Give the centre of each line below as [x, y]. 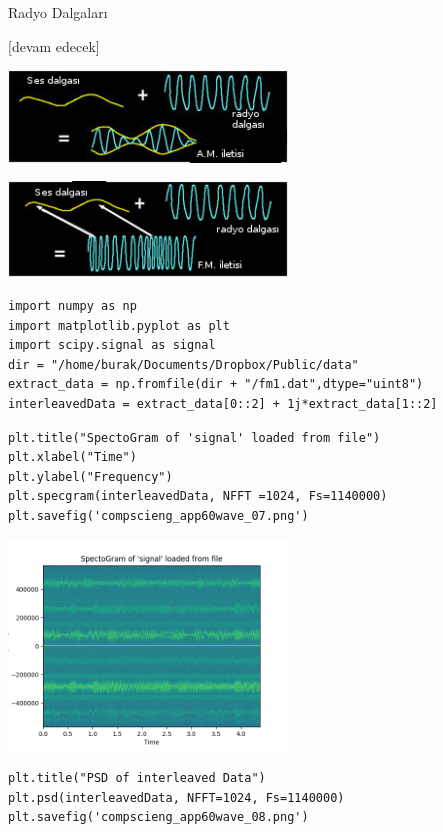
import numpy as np [72, 305]
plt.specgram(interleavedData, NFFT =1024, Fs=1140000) [198, 496]
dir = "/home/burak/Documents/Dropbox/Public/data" [183, 364]
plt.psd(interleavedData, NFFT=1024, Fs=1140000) [176, 797]
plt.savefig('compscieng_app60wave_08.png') [158, 817]
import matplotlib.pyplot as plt [119, 325]
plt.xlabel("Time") [72, 457]
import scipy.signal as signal [112, 345]
